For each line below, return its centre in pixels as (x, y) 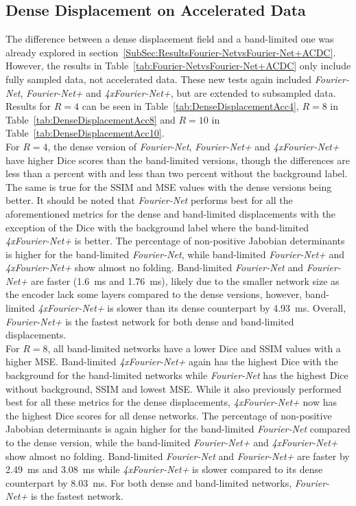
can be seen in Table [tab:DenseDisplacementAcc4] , (190, 106)
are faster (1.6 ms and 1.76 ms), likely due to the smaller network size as (185, 280)
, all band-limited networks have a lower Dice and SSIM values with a (194, 348)
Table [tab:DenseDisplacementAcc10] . (85, 133)
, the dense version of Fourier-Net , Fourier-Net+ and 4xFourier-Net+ (193, 146)
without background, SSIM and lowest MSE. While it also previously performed (174, 388)
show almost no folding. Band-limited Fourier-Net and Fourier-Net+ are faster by (178, 456)
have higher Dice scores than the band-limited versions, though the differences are (178, 160)
